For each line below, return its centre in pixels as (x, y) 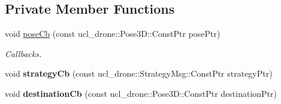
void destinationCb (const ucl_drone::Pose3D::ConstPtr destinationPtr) (141, 93)
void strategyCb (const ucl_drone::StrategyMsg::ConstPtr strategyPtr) (139, 73)
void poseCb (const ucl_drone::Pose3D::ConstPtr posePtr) (113, 34)
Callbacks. (23, 53)
